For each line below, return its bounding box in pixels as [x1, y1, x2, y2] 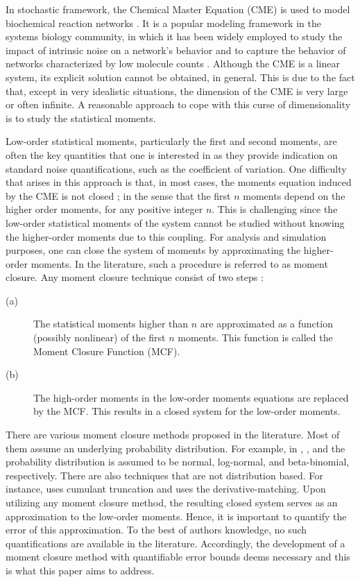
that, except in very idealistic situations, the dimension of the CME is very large [6, 83, 348, 98]
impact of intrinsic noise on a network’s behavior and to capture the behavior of [6, 42, 346, 57]
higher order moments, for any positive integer [6, 202, 203, 216]
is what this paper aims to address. [6, 563, 155, 577]
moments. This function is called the [178, 330, 333, 345]
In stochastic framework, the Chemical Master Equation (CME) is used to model [6, 2, 350, 16]
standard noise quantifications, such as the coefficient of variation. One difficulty [6, 161, 347, 176]
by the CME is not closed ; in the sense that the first [6, 188, 231, 203]
